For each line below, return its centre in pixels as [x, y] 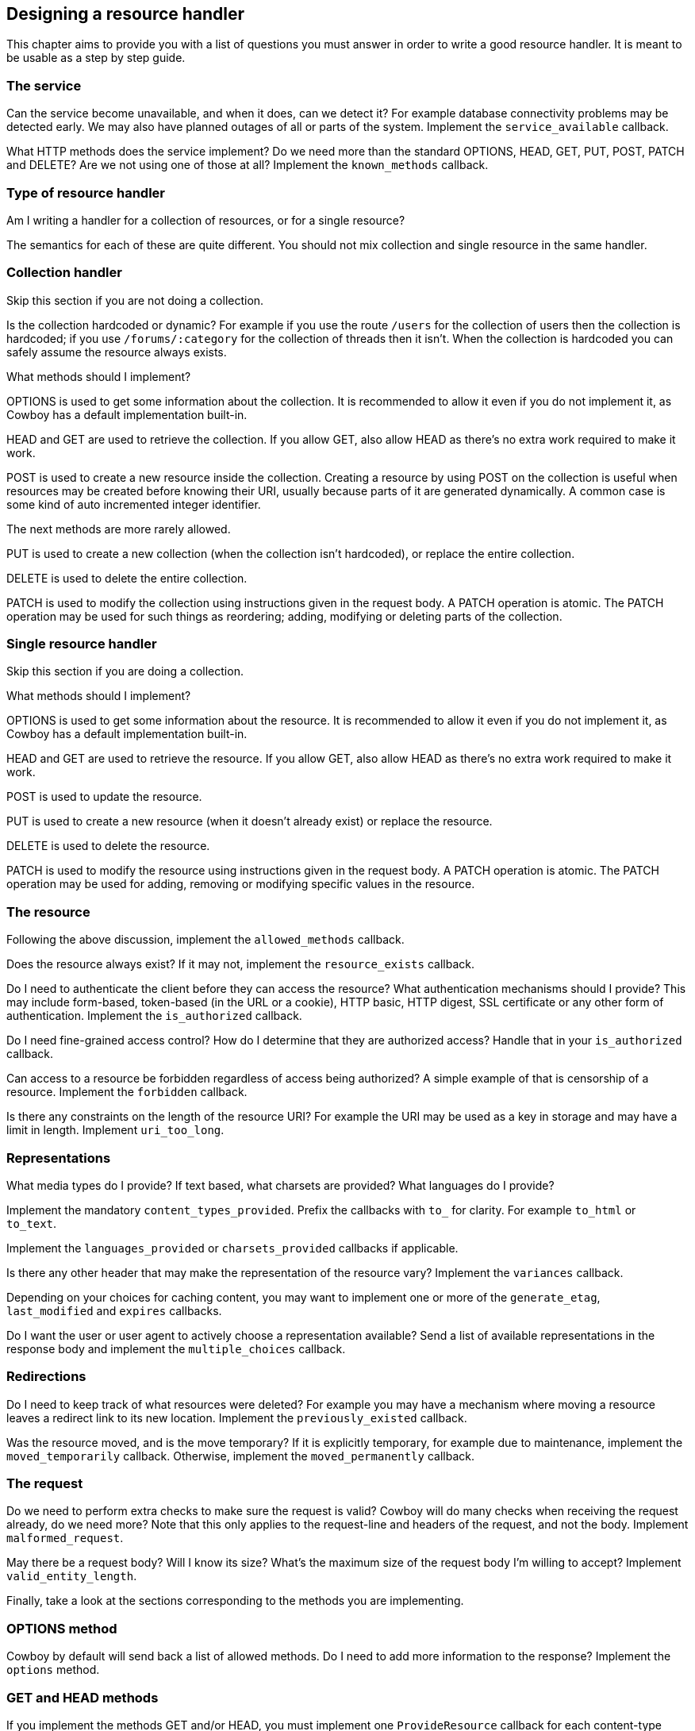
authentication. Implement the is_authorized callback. [154, 1016]
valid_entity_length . [72, 1576]
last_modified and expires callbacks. [114, 1310]
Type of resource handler [86, 192]
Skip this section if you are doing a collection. [125, 671]
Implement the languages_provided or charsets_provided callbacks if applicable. [232, 1248]
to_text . [32, 1223]
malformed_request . [65, 1538]
